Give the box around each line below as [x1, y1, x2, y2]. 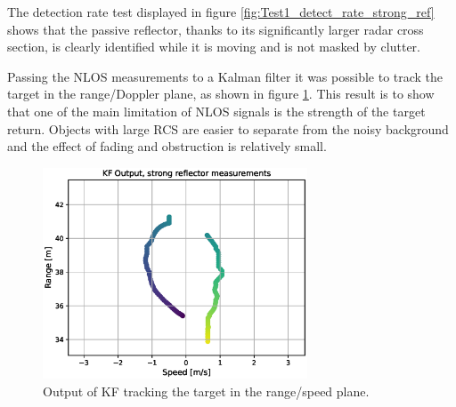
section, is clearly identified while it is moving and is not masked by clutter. [7, 37, 421, 56]
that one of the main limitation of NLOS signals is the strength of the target [7, 101, 426, 120]
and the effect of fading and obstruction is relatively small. [7, 137, 327, 156]
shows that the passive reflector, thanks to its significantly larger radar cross [7, 20, 424, 38]
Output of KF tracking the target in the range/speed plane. [43, 381, 370, 400]
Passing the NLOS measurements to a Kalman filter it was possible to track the [7, 67, 444, 85]
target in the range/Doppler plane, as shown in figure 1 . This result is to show [7, 84, 435, 103]
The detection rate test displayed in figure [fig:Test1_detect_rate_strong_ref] [7, 3, 435, 20]
